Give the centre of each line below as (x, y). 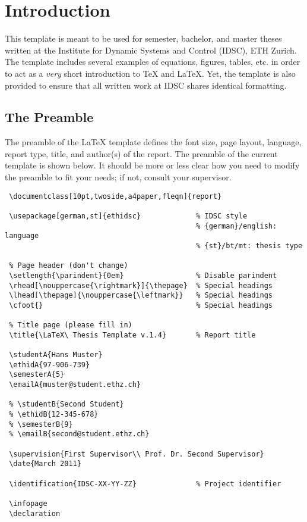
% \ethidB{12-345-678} (54, 415)
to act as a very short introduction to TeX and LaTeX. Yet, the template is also (150, 73)
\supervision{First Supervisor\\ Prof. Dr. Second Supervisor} (137, 454)
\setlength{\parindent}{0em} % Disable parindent (143, 275)
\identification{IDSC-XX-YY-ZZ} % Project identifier (145, 484)
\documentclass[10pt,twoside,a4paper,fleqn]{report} (115, 196)
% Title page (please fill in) (71, 325)
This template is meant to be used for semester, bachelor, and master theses (143, 38)
